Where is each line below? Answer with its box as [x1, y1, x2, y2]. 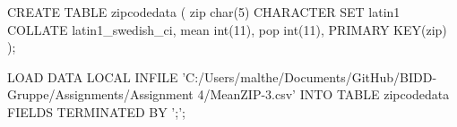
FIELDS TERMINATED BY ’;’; [7, 102, 185, 121]
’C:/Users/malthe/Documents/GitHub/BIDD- [182, 67, 437, 86]
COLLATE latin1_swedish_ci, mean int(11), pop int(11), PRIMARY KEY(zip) [7, 20, 447, 38]
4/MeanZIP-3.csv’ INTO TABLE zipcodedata [197, 85, 450, 104]
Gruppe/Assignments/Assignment [7, 85, 194, 104]
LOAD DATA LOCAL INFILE [7, 67, 178, 86]
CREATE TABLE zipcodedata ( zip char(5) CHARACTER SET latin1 [7, 3, 401, 21]
